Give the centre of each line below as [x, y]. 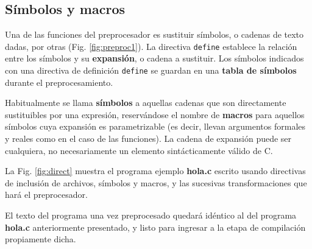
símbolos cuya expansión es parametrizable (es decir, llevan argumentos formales [155, 126]
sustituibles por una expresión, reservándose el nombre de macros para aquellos [155, 114]
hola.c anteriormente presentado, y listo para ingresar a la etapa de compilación [155, 227]
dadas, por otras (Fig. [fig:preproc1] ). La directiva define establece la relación [151, 46]
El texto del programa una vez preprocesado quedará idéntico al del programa [151, 215]
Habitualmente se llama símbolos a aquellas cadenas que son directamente [146, 103]
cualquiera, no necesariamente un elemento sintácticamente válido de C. [139, 150]
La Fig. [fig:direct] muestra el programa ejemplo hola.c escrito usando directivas [155, 171]
